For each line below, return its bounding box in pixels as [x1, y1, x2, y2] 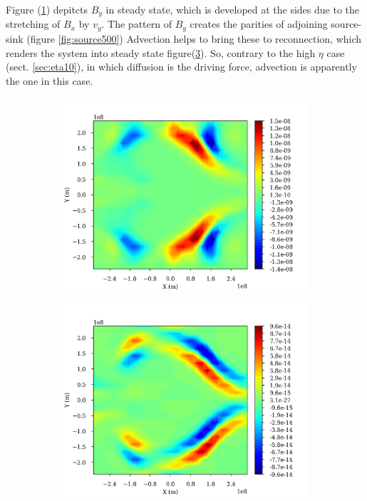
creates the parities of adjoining [190, 16, 328, 31]
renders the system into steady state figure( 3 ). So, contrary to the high [6, 45, 316, 60]
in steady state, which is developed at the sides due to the [105, 2, 360, 16]
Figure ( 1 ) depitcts [6, 2, 88, 16]
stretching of [6, 16, 61, 31]
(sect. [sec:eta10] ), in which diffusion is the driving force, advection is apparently [6, 59, 357, 74]
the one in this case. [6, 73, 93, 88]
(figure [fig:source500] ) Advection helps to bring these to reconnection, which [26, 31, 362, 46]
